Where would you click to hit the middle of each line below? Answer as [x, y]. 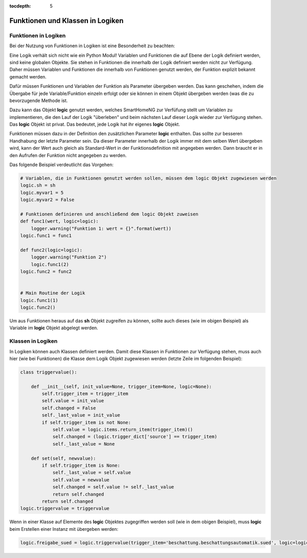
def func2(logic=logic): [51, 250]
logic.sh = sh [38, 185]
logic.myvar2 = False [47, 200]
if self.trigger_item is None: [81, 465]
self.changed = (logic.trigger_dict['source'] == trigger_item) [135, 437]
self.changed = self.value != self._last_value [113, 487]
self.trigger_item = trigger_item [85, 394]
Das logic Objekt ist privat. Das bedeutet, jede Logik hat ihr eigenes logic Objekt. [95, 124]
